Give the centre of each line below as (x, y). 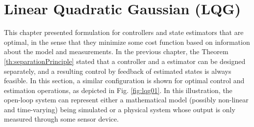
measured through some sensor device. (62, 119)
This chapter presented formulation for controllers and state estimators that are (124, 32)
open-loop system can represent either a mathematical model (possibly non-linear (126, 100)
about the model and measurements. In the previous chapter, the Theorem (116, 51)
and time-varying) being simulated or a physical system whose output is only (120, 109)
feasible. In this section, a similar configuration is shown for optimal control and (124, 80)
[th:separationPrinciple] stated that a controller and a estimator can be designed (125, 61)
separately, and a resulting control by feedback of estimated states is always (118, 71)
